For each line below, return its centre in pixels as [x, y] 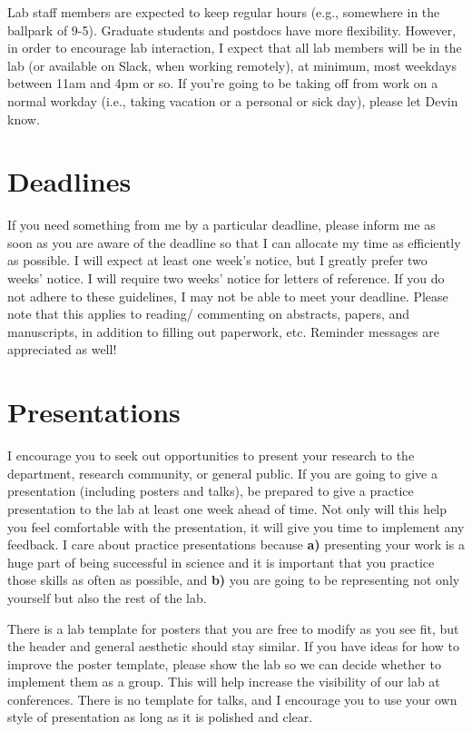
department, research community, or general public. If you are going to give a [222, 473]
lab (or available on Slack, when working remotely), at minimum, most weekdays [232, 65]
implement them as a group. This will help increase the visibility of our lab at [224, 682]
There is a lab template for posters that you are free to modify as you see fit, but [233, 628]
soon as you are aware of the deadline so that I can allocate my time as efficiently [234, 242]
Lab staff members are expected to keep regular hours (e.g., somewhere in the [224, 12]
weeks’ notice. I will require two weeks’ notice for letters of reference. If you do [226, 278]
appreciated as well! [62, 349]
